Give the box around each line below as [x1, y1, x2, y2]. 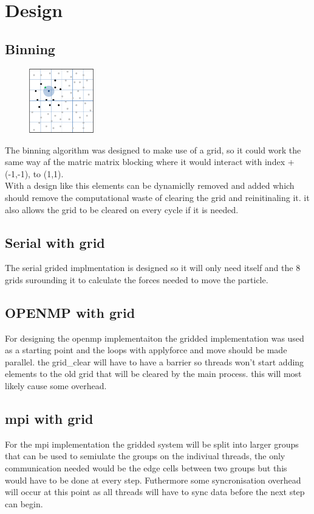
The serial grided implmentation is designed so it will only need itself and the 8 [5, 261, 301, 274]
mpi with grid [5, 409, 94, 428]
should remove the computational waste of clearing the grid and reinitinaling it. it [5, 191, 310, 203]
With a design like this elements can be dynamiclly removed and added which [5, 179, 295, 192]
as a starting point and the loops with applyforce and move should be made [5, 343, 287, 356]
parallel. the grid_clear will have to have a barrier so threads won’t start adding [5, 355, 304, 368]
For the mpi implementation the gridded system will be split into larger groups [5, 437, 299, 450]
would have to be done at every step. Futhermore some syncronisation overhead [5, 473, 301, 486]
